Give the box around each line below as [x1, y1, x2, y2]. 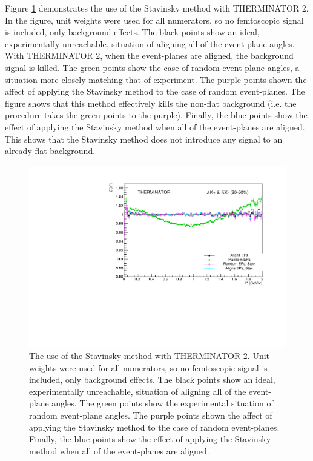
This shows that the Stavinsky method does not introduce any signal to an [5, 132, 283, 145]
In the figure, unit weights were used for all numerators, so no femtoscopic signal [5, 13, 304, 26]
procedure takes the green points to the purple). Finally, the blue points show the [5, 109, 308, 121]
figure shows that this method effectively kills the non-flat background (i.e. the [5, 96, 297, 109]
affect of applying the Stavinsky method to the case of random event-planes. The [5, 85, 305, 98]
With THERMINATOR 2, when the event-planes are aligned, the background [5, 49, 294, 62]
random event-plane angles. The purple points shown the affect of [29, 408, 272, 421]
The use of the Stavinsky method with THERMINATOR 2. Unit [29, 349, 270, 362]
